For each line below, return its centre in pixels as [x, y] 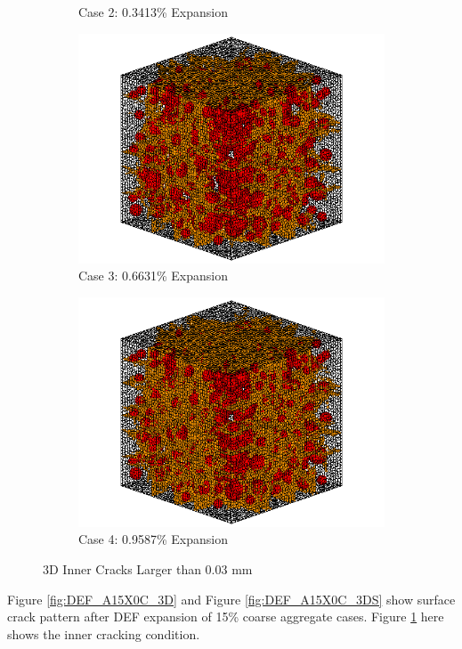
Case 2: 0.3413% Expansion [153, 12]
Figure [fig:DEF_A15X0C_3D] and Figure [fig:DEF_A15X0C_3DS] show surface [231, 599]
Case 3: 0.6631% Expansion [153, 276]
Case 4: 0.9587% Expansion [153, 539]
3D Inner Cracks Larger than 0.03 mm [148, 568]
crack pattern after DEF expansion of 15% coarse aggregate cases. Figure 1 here [226, 617]
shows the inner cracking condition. [104, 633]
